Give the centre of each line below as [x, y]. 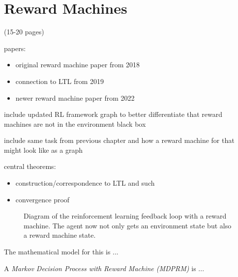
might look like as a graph [43, 150]
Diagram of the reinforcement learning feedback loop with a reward [125, 216]
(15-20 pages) [24, 32]
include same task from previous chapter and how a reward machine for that [119, 140]
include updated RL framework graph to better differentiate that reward [113, 114]
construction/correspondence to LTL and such [85, 183]
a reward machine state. [60, 235]
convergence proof [43, 199]
